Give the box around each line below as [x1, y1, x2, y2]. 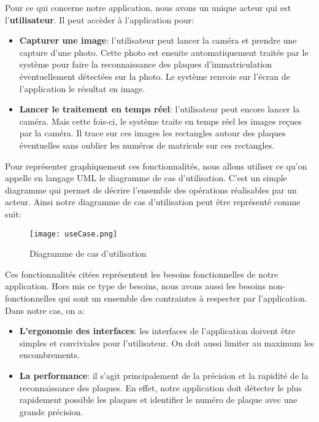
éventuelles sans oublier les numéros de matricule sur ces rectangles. [19, 138, 275, 151]
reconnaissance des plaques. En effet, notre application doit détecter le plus [19, 381, 302, 394]
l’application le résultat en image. [19, 82, 145, 95]
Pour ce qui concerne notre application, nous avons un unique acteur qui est [5, 1, 291, 14]
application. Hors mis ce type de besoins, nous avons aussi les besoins [5, 279, 266, 292]
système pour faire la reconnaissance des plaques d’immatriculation [19, 58, 272, 71]
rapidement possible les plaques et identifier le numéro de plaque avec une [19, 393, 298, 406]
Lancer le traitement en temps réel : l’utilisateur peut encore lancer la [19, 103, 300, 115]
